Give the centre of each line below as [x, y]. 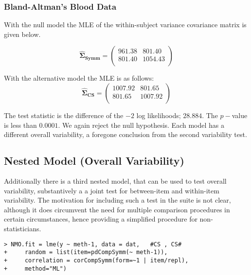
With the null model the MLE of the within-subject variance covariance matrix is [125, 25]
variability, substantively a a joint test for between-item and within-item [112, 190]
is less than [20, 125]
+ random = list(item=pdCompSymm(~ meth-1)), [86, 252]
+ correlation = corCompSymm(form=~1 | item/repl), [96, 260]
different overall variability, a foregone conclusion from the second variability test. [125, 134]
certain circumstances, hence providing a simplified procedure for [101, 219]
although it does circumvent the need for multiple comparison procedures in [117, 209]
